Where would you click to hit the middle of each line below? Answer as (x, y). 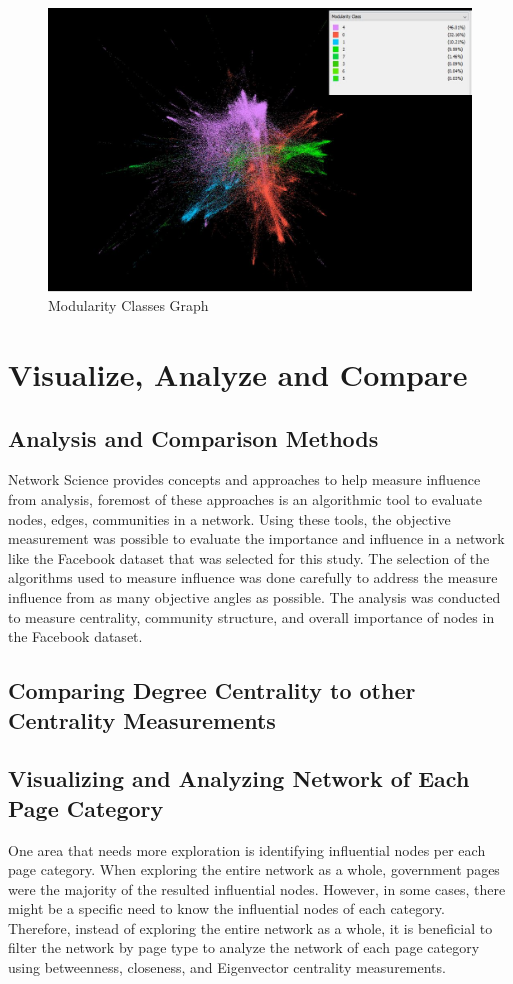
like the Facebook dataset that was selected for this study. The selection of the (249, 557)
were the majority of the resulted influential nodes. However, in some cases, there (257, 888)
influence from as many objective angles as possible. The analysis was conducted (254, 596)
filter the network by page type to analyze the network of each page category (244, 947)
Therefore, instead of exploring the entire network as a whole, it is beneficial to (250, 927)
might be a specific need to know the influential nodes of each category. (226, 908)
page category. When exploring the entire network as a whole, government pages (254, 869)
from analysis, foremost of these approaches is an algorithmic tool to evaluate (245, 498)
